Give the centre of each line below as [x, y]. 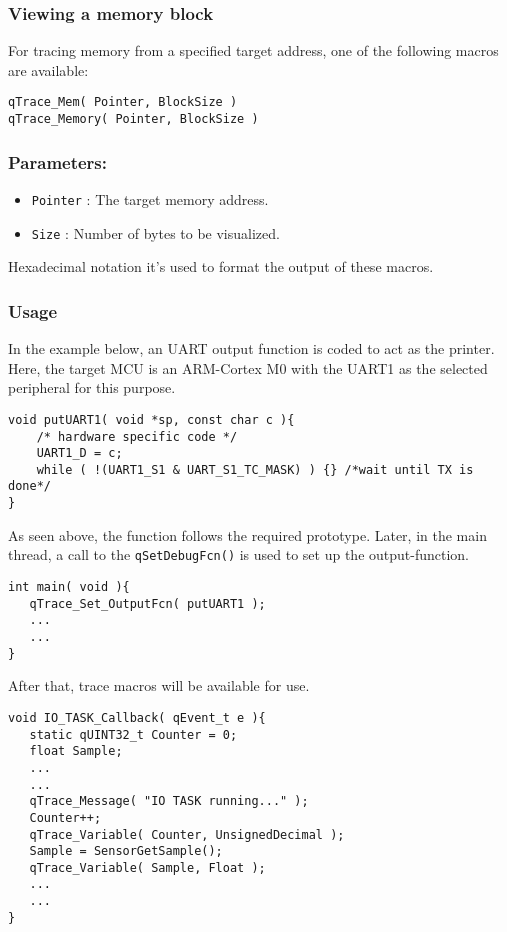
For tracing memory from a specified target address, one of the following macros [253, 50]
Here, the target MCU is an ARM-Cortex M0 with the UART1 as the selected [248, 367]
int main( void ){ [69, 587]
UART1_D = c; [79, 453]
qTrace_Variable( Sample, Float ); [147, 867]
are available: [48, 69]
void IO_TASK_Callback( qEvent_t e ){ [137, 717]
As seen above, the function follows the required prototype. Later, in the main [247, 534]
